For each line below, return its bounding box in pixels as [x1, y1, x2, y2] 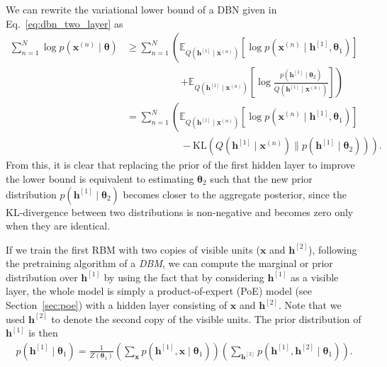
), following [308, 242, 357, 256]
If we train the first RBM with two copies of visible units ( [6, 242, 260, 256]
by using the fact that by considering [103, 269, 264, 284]
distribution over [6, 269, 78, 284]
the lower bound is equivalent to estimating [6, 171, 194, 186]
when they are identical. [6, 218, 111, 233]
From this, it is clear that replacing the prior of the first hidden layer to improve [6, 157, 355, 172]
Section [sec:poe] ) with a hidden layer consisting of [6, 298, 228, 312]
